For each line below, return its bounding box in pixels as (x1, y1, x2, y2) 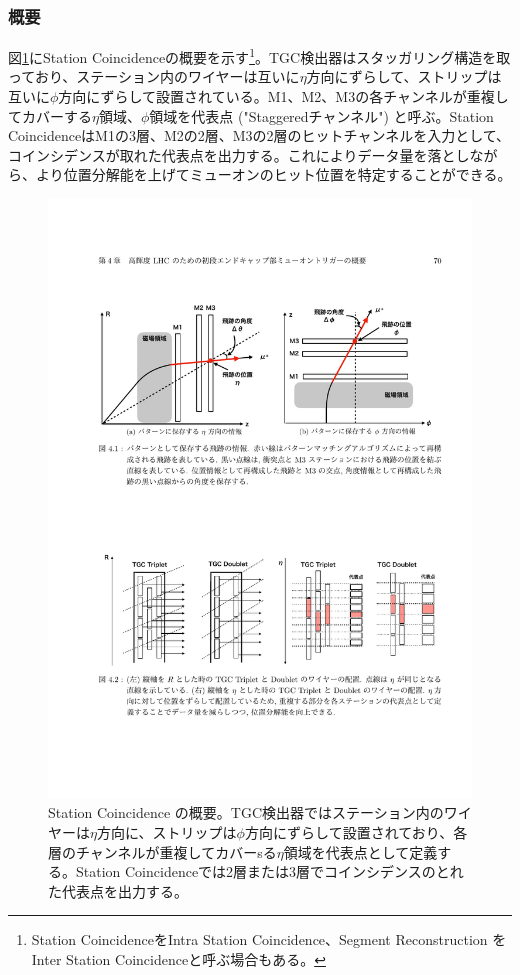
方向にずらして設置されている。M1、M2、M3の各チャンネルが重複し (58, 86, 509, 107)
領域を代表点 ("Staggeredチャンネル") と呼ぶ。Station (149, 105, 494, 126)
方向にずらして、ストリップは (306, 66, 502, 87)
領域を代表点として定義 (283, 841, 438, 862)
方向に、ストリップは (96, 821, 237, 842)
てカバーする (8, 105, 92, 126)
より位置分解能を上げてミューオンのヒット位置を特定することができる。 (35, 164, 512, 185)
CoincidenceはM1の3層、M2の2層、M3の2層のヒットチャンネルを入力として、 (8, 125, 511, 146)
